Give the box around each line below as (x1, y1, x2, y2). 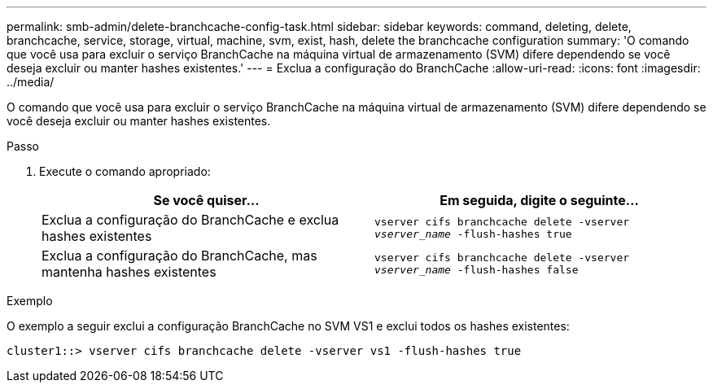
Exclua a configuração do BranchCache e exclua (42, 212, 339, 228)
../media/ (7, 75, 55, 89)
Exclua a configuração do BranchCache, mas (42, 247, 317, 264)
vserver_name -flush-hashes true (374, 228, 572, 240)
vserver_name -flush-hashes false (374, 264, 579, 276)
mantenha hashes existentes (42, 264, 217, 280)
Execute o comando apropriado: (39, 164, 211, 178)
